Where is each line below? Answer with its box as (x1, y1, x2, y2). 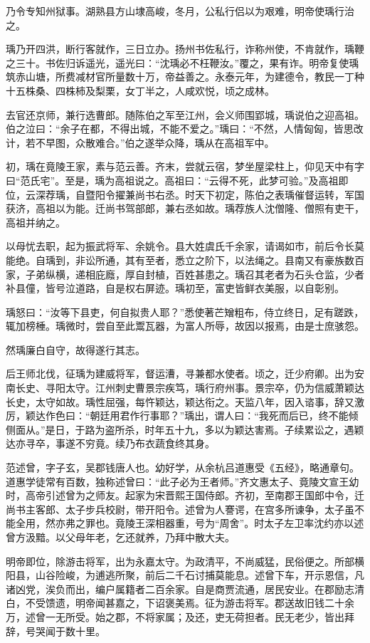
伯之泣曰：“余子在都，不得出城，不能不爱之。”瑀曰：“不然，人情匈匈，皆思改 (6, 121, 364, 136)
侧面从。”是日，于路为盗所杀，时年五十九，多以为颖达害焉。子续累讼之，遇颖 (6, 422, 364, 436)
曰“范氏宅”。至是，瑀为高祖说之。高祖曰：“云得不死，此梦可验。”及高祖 (6, 172, 339, 187)
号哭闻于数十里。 (25, 623, 105, 638)
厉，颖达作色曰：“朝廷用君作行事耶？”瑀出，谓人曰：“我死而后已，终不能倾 (6, 408, 359, 423)
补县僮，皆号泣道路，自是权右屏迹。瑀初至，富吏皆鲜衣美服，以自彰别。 (6, 281, 344, 296)
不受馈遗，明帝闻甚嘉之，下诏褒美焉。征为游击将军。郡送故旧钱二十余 (25, 595, 354, 610)
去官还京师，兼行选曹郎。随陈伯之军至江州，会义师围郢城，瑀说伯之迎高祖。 (6, 107, 364, 122)
